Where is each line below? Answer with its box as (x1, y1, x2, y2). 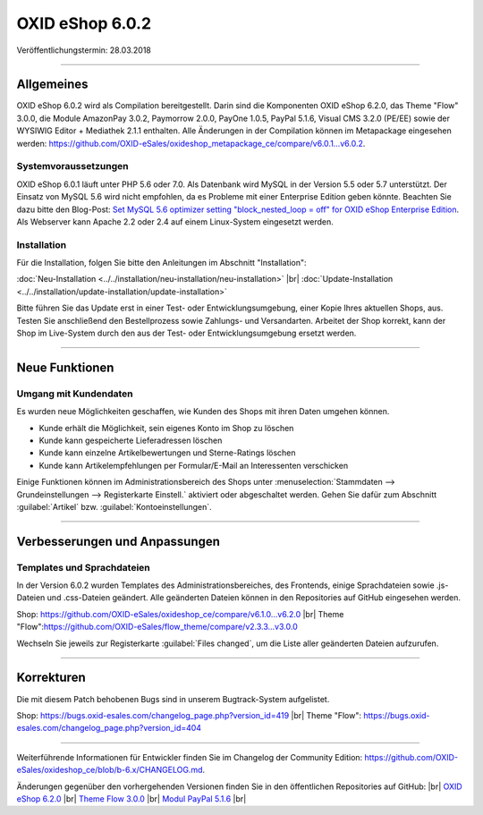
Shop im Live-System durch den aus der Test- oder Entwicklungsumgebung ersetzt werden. (16, 327, 357, 339)
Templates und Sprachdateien (16, 561, 151, 573)
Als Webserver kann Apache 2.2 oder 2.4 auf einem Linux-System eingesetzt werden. (16, 216, 335, 227)
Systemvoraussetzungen (16, 160, 129, 173)
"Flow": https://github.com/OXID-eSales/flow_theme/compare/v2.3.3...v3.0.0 (16, 622, 299, 632)
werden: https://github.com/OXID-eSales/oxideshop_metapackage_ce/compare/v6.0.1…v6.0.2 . (16, 138, 366, 149)
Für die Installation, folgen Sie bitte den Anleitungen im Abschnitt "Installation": (16, 258, 308, 268)
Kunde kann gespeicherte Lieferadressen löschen (38, 435, 223, 446)
